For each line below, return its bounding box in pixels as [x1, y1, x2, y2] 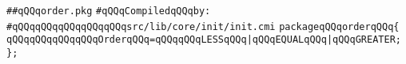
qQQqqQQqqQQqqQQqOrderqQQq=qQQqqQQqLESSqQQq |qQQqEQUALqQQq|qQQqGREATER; [6, 34, 401, 46]
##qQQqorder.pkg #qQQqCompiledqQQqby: [6, 6, 211, 17]
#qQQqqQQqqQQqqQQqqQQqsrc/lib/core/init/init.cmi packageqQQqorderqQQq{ [6, 21, 400, 32]
